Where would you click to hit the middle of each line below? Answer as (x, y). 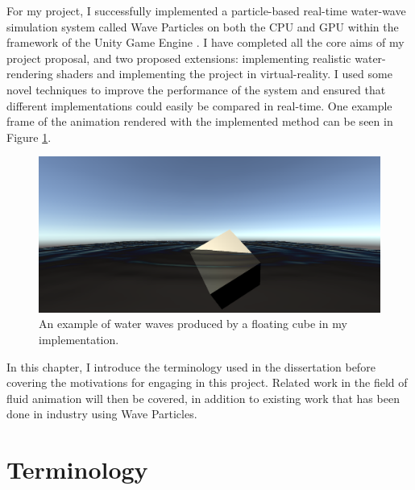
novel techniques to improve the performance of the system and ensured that (196, 89)
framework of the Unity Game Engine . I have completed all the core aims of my (205, 42)
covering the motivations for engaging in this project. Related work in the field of (207, 382)
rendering (30, 74)
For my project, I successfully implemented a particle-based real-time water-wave (206, 10)
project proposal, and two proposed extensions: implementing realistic (179, 58)
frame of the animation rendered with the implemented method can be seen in (200, 121)
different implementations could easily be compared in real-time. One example (199, 105)
